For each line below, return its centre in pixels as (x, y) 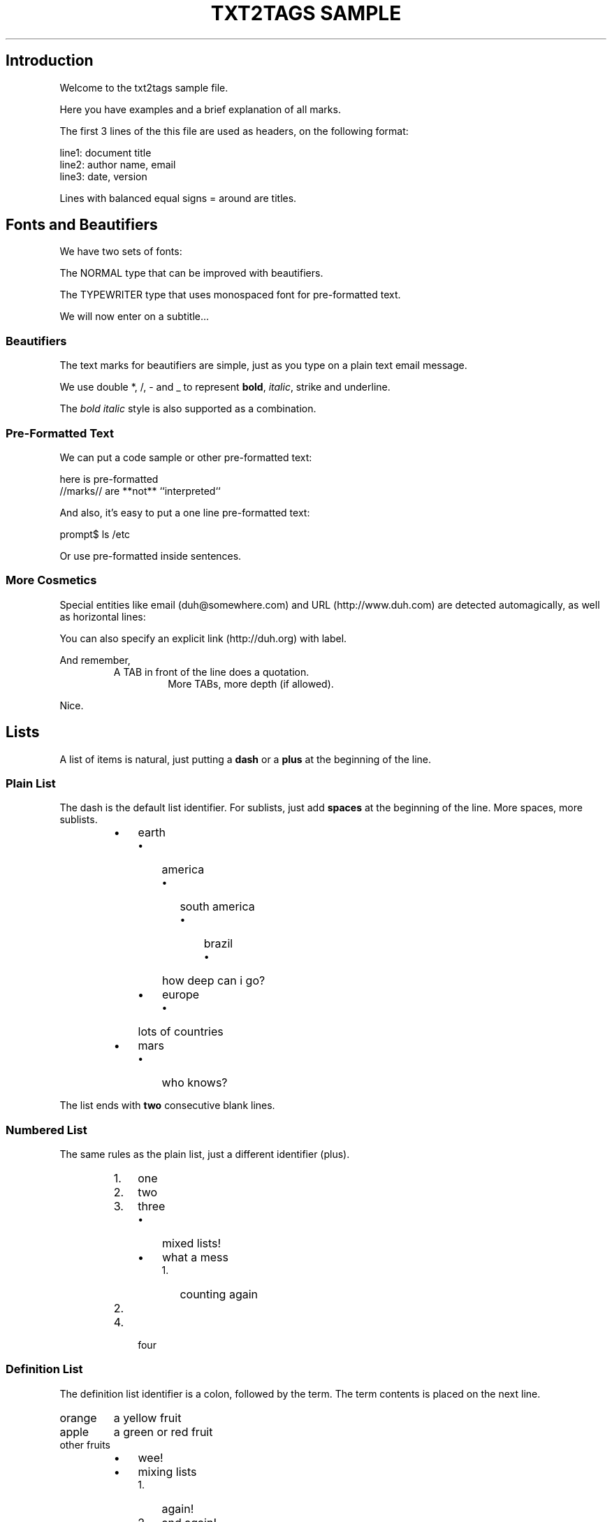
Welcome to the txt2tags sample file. (144, 87)
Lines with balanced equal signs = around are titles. (178, 198)
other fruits (85, 1444)
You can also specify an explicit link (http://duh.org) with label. (203, 638)
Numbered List (46, 1130)
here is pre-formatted (109, 479)
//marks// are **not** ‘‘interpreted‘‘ (140, 491)
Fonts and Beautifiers (82, 225)
